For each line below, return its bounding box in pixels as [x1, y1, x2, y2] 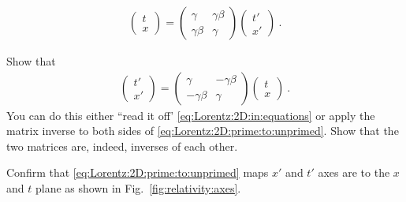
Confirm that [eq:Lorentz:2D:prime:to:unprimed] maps [6, 164, 269, 181]
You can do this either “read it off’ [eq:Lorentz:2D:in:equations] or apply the [6, 107, 375, 123]
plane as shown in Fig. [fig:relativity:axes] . [35, 180, 241, 196]
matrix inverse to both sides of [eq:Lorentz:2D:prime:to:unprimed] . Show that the [6, 122, 399, 139]
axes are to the [318, 164, 390, 181]
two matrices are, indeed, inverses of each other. [6, 137, 238, 154]
